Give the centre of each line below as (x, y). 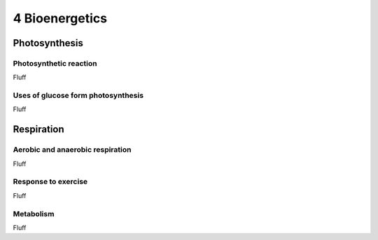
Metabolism (34, 213)
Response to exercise (50, 182)
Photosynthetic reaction (55, 63)
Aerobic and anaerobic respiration (72, 150)
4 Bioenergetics (60, 18)
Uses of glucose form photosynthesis (78, 96)
